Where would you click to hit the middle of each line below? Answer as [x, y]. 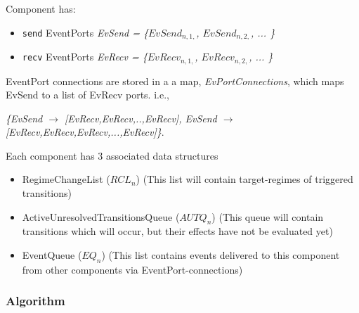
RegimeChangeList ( [66, 179]
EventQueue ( [52, 255]
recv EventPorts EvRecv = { [85, 57]
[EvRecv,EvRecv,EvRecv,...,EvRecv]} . [85, 132]
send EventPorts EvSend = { [85, 32]
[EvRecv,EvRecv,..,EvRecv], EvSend [141, 118]
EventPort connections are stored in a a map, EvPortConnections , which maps [175, 81]
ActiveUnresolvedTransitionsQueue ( [101, 216]
